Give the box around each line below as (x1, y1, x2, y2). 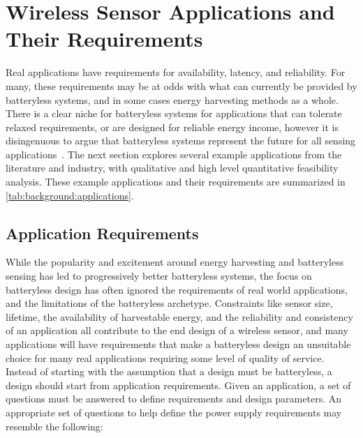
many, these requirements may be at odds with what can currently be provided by (6, 78, 357, 93)
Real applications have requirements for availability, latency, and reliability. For (6, 65, 346, 80)
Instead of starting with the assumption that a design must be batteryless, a (6, 364, 332, 379)
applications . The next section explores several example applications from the (6, 146, 342, 161)
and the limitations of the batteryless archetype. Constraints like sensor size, (6, 296, 333, 310)
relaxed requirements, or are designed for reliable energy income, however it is (6, 119, 339, 134)
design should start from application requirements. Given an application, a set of (6, 377, 351, 392)
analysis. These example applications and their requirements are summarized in (6, 174, 346, 189)
